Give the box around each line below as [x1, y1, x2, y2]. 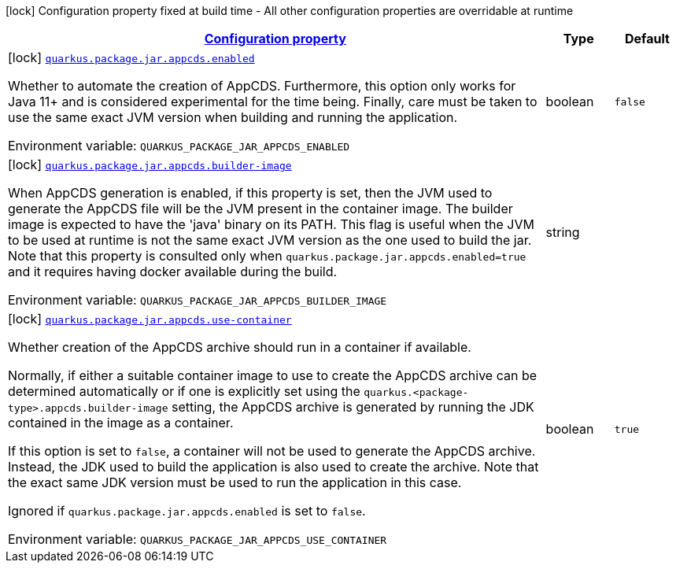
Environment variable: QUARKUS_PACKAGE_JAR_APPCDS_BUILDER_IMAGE [8, 292, 387, 308]
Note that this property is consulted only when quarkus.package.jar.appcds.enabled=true [8, 248, 526, 264]
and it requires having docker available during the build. [8, 264, 338, 279]
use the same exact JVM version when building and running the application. [8, 109, 458, 125]
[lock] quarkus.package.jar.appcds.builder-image [8, 157, 292, 172]
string [545, 224, 580, 240]
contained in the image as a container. [8, 415, 234, 430]
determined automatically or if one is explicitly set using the [8, 383, 360, 399]
